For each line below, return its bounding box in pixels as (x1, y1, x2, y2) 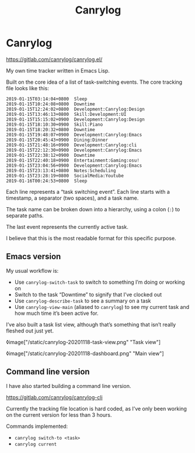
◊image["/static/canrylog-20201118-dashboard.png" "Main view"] (6, 349, 164, 357)
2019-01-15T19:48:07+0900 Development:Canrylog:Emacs (6, 132, 142, 138)
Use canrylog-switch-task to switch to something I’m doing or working (14, 279, 185, 286)
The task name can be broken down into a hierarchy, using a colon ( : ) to (6, 205, 180, 212)
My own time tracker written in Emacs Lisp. (6, 67, 110, 74)
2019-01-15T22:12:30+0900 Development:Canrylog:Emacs (6, 147, 142, 153)
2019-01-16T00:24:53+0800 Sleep (6, 178, 88, 184)
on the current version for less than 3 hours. (6, 411, 112, 418)
